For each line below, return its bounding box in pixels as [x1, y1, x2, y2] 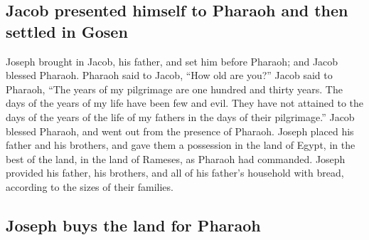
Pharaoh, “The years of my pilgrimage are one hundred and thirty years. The [6, 81, 343, 96]
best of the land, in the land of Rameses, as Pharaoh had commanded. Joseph [6, 151, 346, 166]
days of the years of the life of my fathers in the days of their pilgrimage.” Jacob [6, 109, 355, 124]
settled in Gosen [6, 20, 128, 42]
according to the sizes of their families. [6, 179, 173, 194]
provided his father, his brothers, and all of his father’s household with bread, [6, 165, 344, 180]
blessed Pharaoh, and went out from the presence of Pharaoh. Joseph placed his [6, 123, 354, 138]
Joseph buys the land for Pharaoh [6, 214, 261, 236]
